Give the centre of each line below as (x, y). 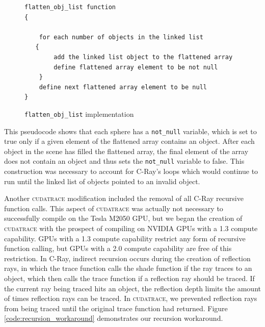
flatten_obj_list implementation (79, 114)
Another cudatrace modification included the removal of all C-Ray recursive (124, 198)
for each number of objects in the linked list (121, 37)
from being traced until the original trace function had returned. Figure (116, 308)
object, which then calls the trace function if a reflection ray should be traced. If (129, 278)
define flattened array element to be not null (136, 67)
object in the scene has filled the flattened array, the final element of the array (126, 151)
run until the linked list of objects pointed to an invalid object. (102, 181)
